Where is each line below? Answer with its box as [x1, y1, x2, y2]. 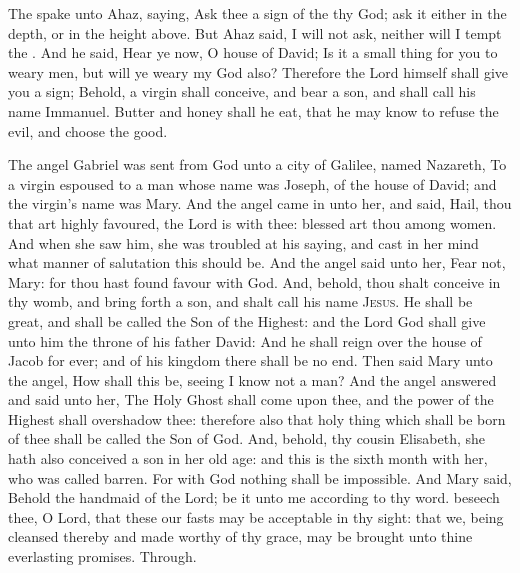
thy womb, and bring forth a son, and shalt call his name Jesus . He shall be [8, 291, 473, 312]
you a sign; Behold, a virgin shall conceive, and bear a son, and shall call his [8, 81, 476, 102]
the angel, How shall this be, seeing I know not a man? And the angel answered [8, 369, 497, 390]
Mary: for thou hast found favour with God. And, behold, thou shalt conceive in [8, 271, 501, 292]
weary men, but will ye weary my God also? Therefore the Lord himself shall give [8, 61, 509, 82]
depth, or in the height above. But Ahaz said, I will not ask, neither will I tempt [8, 22, 502, 43]
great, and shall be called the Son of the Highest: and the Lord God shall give [8, 310, 486, 331]
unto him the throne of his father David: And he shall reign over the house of [8, 330, 482, 351]
